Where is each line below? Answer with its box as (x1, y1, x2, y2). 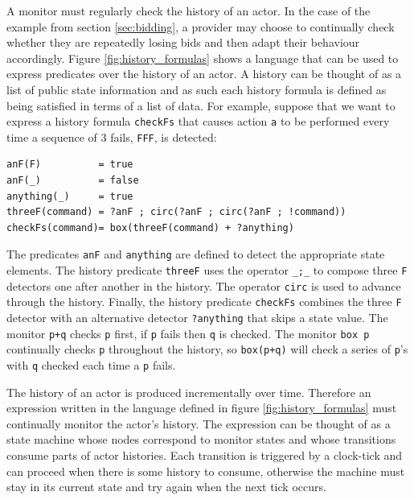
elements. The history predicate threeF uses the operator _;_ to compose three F (6, 262, 408, 279)
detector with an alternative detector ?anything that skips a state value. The (6, 309, 388, 326)
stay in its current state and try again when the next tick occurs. (6, 478, 326, 495)
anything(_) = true (6, 190, 133, 202)
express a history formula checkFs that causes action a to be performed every (6, 113, 390, 130)
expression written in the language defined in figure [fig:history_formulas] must (6, 399, 397, 416)
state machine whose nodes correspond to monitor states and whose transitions (6, 431, 396, 448)
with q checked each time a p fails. (6, 357, 176, 374)
